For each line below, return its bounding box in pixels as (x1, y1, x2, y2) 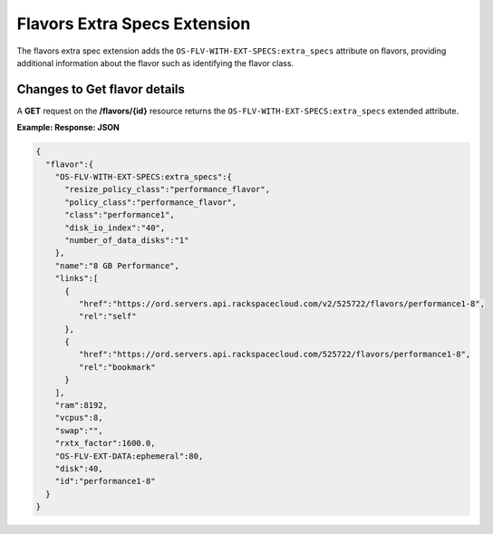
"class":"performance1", (64, 209, 176, 220)
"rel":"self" (78, 311, 137, 322)
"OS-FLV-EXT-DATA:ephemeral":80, (54, 451, 204, 461)
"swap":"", (54, 425, 103, 435)
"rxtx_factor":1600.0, (54, 438, 156, 449)
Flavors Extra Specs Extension (16, 14, 251, 34)
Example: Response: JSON (16, 122, 120, 133)
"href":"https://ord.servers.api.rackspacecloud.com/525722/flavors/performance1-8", (78, 349, 471, 360)
